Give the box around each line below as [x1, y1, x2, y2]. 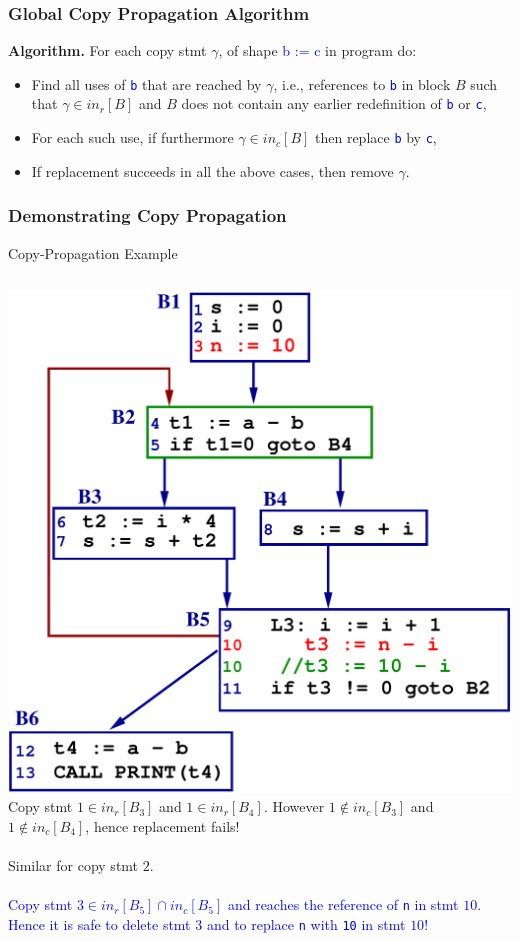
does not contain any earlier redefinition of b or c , [181, 93, 487, 114]
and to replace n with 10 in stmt [206, 913, 406, 934]
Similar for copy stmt [8, 855, 139, 876]
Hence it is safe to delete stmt [8, 913, 191, 934]
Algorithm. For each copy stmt [8, 40, 207, 61]
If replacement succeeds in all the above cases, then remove [31, 160, 394, 181]
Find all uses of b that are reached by [31, 73, 262, 94]
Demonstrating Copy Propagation [8, 203, 287, 228]
